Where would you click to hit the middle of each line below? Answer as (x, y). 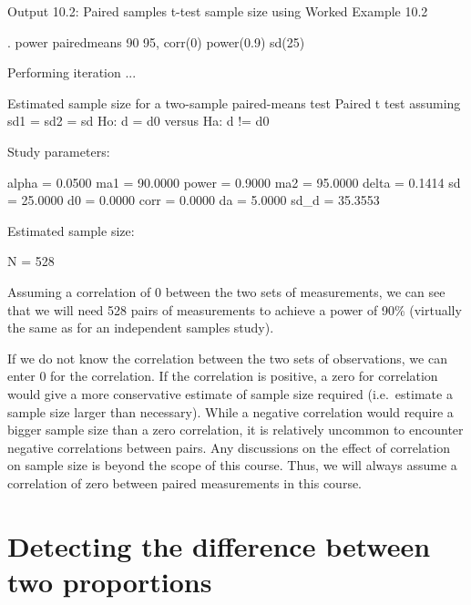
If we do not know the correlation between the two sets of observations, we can (227, 358)
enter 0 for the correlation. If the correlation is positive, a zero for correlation (223, 376)
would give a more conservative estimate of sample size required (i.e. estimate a (230, 393)
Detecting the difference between (219, 545)
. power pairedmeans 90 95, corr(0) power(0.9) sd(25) (156, 41)
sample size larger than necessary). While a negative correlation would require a (230, 411)
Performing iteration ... (72, 72)
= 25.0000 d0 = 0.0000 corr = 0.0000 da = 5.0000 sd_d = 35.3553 (194, 200)
